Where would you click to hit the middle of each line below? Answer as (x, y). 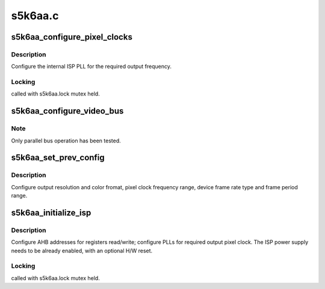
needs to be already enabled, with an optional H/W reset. (82, 251)
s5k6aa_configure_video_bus (67, 111)
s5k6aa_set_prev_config (58, 158)
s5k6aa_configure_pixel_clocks (72, 37)
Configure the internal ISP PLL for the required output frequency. (91, 67)
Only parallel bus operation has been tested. (66, 141)
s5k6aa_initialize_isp (51, 212)
